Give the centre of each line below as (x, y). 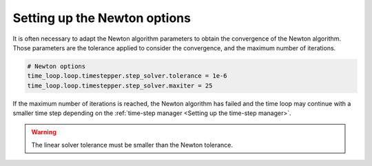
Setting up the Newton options (102, 18)
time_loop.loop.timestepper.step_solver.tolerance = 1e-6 (127, 76)
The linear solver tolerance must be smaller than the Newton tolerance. (132, 145)
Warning (44, 132)
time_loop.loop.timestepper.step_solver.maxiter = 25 (120, 85)
